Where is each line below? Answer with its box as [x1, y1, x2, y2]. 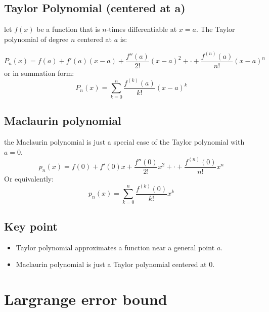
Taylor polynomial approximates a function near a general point [16, 242, 215, 252]
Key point [4, 218, 58, 234]
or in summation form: [4, 67, 74, 78]
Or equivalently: [4, 173, 54, 184]
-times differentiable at [106, 24, 177, 34]
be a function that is [36, 24, 100, 34]
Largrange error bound [4, 289, 167, 309]
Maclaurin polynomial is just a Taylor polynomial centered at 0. [16, 259, 215, 270]
